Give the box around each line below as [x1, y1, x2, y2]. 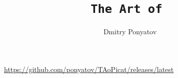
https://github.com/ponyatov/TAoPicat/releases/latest [4, 64, 174, 74]
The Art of [90, 2, 162, 16]
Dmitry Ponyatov [103, 26, 157, 37]
